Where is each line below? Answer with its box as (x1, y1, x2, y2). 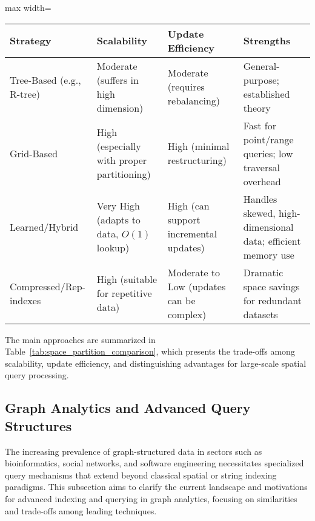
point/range (243, 132, 294, 146)
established (243, 86, 290, 101)
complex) (167, 307, 207, 321)
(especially (96, 139, 141, 154)
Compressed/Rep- (10, 279, 85, 293)
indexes (10, 293, 41, 307)
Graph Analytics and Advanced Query (5, 398, 251, 417)
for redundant (243, 293, 302, 307)
